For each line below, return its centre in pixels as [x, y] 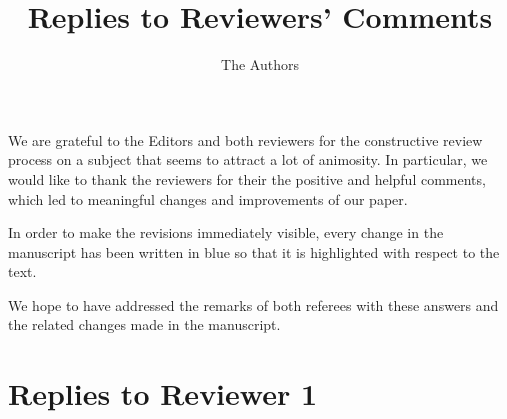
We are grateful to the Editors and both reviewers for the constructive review [245, 139]
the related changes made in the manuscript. [144, 324]
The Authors [260, 64]
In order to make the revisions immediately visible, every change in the [226, 232]
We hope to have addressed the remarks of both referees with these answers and [253, 304]
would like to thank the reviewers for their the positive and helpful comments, [247, 178]
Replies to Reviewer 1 [163, 393]
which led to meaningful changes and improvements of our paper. [208, 198]
